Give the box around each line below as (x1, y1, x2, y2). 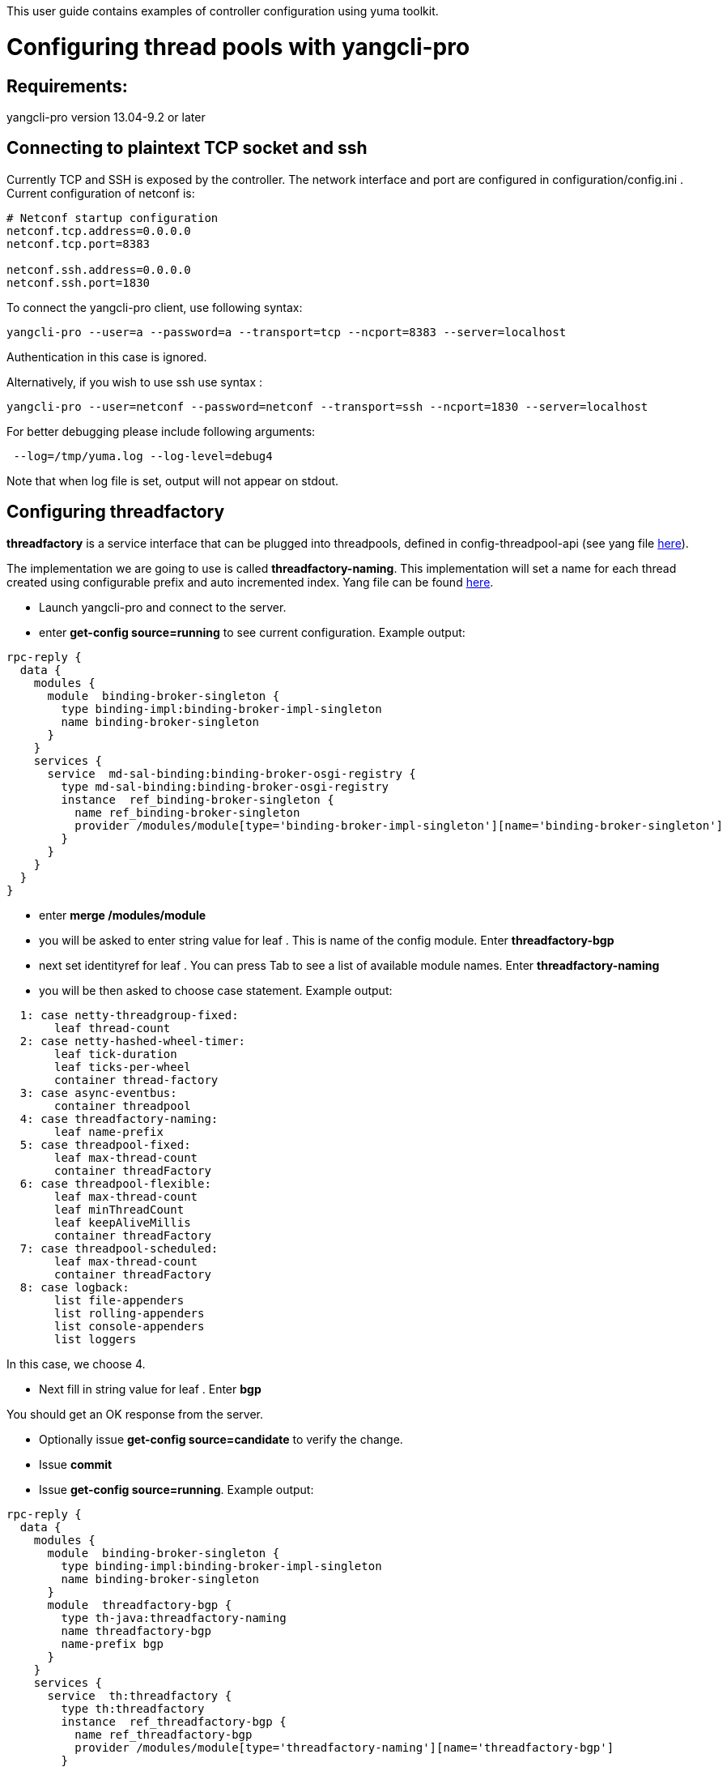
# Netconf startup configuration (6, 211, 219, 224)
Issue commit (39, 1457, 113, 1471)
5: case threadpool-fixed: (19, 1137, 191, 1151)
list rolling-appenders (54, 1306, 205, 1320)
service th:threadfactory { (47, 1688, 232, 1702)
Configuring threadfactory (6, 502, 225, 523)
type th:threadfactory (61, 1701, 205, 1715)
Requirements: (6, 75, 128, 96)
